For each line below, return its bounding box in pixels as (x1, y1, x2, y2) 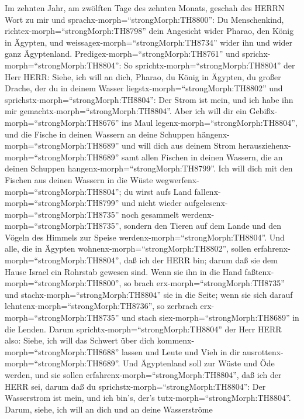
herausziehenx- (238, 139, 291, 152)
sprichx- (242, 47, 271, 60)
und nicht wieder (122, 197, 182, 209)
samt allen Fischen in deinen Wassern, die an (122, 150, 283, 163)
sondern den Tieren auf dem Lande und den (124, 219, 282, 232)
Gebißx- (249, 105, 278, 117)
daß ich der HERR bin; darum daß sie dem (124, 254, 278, 266)
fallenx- (194, 185, 221, 197)
